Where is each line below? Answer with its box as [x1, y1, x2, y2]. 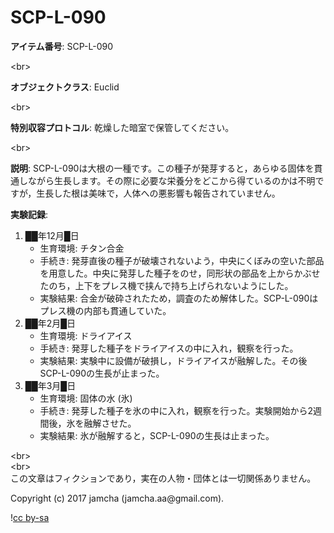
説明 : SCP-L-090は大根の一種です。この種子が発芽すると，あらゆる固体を [10, 162, 315, 174]
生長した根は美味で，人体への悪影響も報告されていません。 [36, 187, 281, 199]
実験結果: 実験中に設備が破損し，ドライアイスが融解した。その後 [39, 354, 308, 366]
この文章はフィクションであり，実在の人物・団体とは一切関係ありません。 [10, 472, 317, 484]
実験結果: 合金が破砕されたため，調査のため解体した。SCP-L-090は [39, 292, 319, 304]
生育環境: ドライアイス [39, 329, 133, 341]
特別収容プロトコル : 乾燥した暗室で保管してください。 [10, 121, 235, 133]
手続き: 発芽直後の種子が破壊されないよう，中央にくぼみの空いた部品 [39, 254, 325, 266]
